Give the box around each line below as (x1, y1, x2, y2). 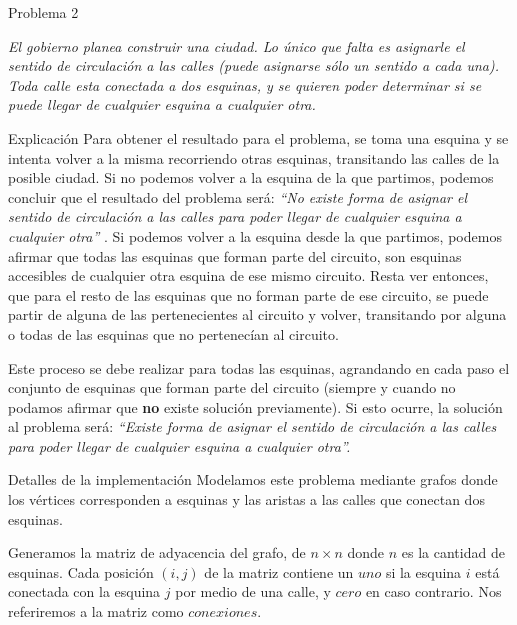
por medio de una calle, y (175, 581, 331, 602)
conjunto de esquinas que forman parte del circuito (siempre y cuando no (8, 377, 456, 398)
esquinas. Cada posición (8, 561, 154, 582)
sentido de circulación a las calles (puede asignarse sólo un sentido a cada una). (8, 55, 499, 76)
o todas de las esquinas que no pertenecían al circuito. (8, 323, 339, 344)
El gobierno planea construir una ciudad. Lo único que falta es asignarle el (8, 35, 465, 56)
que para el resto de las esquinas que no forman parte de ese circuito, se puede (8, 284, 489, 305)
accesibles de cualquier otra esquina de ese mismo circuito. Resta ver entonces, (8, 265, 489, 286)
